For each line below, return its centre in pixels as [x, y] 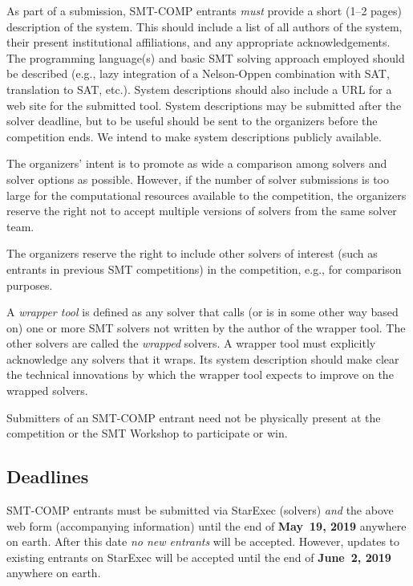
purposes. [30, 285]
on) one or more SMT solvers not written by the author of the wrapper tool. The [206, 327]
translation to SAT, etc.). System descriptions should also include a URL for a [199, 89]
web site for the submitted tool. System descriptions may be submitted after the [204, 105]
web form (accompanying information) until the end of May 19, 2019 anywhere [206, 525]
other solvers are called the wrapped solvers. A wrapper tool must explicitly [191, 343]
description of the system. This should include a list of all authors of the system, [204, 26]
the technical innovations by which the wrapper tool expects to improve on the [200, 374]
